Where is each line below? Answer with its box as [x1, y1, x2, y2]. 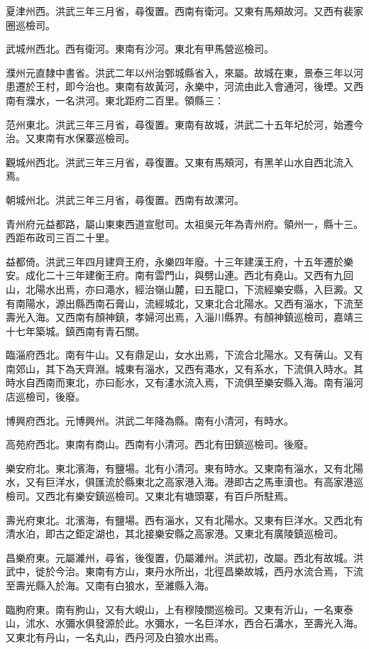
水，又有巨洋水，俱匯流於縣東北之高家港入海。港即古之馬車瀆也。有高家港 [6, 474, 353, 489]
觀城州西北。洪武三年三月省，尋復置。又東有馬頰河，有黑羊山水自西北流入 [6, 154, 353, 169]
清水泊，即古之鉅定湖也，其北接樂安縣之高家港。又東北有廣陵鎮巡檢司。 [6, 526, 343, 541]
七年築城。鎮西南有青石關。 [15, 323, 145, 338]
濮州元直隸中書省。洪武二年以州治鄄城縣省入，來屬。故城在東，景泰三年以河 [6, 65, 363, 80]
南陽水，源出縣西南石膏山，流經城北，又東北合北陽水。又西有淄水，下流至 [15, 295, 363, 310]
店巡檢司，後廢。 [6, 389, 85, 404]
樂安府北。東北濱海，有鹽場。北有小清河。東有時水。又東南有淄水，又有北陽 [6, 460, 363, 475]
